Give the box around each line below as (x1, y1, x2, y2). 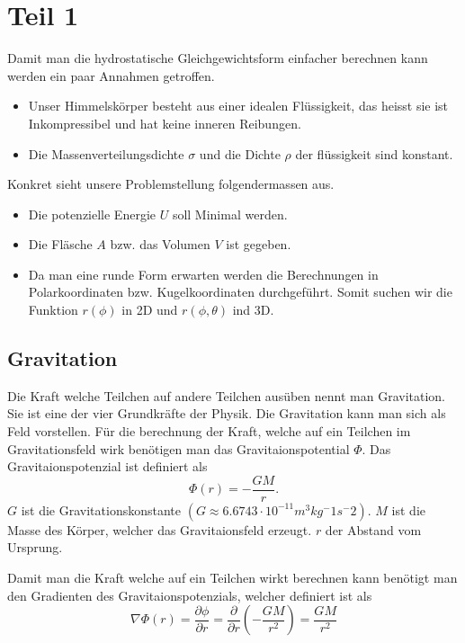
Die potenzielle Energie (28, 204, 156, 223)
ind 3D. (232, 300, 274, 319)
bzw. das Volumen (110, 235, 210, 254)
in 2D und (121, 300, 178, 319)
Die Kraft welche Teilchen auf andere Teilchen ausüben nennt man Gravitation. (7, 386, 446, 405)
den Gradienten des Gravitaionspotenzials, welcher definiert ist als (7, 585, 372, 604)
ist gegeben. (226, 235, 291, 254)
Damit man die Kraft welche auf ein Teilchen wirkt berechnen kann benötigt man (7, 568, 458, 587)
